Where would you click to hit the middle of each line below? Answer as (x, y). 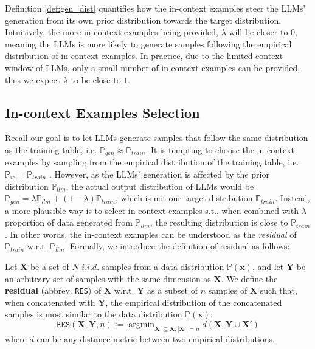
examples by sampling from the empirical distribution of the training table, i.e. (152, 162)
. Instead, (292, 198)
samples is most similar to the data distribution (94, 314)
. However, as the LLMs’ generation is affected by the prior (159, 174)
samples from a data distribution (163, 267)
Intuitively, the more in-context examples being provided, (112, 32)
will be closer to (258, 32)
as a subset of (172, 290)
